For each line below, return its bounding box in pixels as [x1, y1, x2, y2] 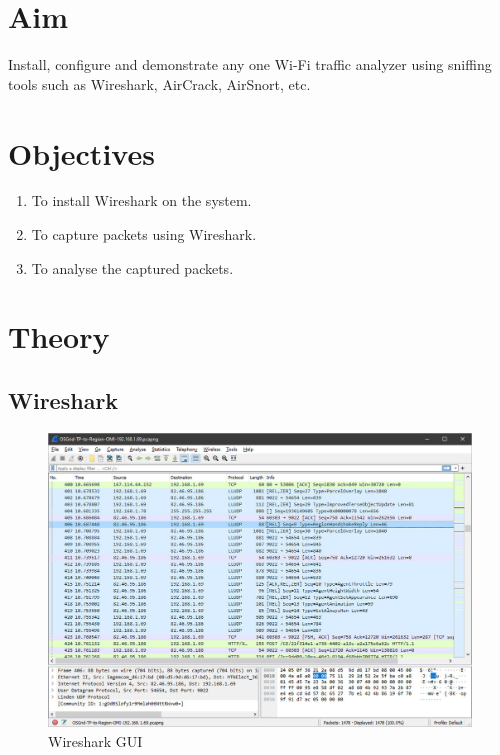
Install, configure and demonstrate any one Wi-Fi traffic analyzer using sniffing [8, 54, 492, 75]
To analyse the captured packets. [31, 257, 234, 278]
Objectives [8, 132, 155, 173]
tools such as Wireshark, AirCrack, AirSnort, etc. [8, 73, 311, 94]
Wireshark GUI [48, 730, 143, 751]
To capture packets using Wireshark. [31, 224, 257, 245]
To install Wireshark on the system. [31, 190, 252, 211]
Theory [8, 316, 110, 357]
